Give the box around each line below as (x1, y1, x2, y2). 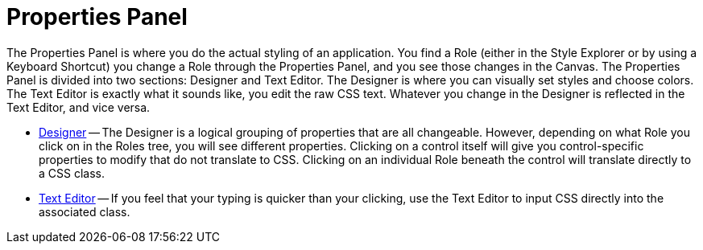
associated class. (39, 204, 130, 219)
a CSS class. (39, 166, 105, 180)
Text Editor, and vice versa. (6, 100, 151, 114)
